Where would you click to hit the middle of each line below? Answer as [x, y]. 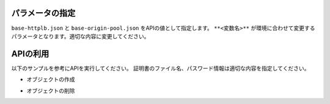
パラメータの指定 [43, 13]
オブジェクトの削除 [51, 91]
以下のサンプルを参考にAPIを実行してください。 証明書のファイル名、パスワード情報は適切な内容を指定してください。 [160, 68]
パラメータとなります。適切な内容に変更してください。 [80, 36]
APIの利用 [30, 54]
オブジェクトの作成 [51, 80]
